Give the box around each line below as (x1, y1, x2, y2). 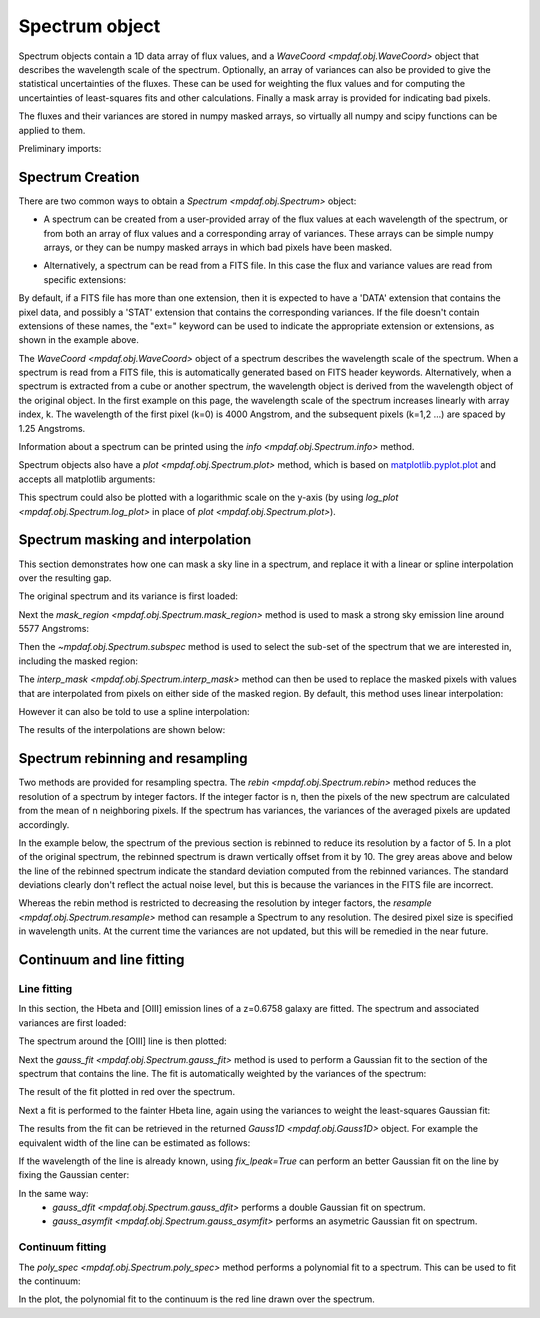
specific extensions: (43, 273, 127, 285)
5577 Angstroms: (18, 623, 90, 635)
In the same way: (18, 1187, 89, 1199)
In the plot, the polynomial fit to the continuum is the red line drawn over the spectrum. (18, 1293, 375, 1305)
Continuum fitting (18, 1240, 107, 1254)
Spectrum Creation (18, 168, 140, 185)
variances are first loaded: (18, 1016, 127, 1029)
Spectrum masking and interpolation (18, 531, 252, 549)
